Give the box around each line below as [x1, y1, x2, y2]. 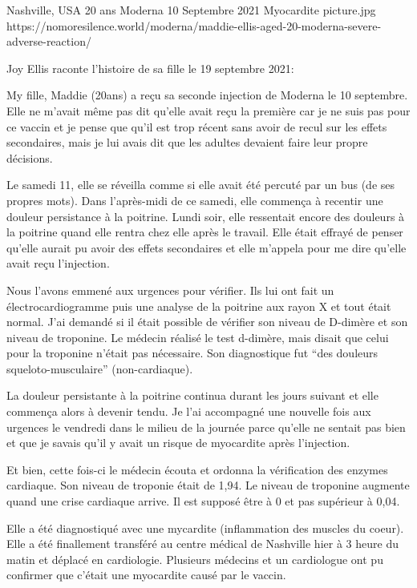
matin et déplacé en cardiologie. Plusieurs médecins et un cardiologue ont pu [6, 550, 383, 567]
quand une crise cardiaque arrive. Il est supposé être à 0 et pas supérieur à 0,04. [6, 493, 400, 509]
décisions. [6, 149, 53, 166]
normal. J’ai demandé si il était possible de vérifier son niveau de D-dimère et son [6, 313, 408, 330]
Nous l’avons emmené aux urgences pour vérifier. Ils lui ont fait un [6, 281, 334, 298]
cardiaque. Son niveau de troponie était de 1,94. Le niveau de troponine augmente [6, 477, 410, 493]
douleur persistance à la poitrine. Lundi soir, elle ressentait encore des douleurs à [6, 207, 405, 224]
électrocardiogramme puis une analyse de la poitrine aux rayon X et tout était [6, 297, 391, 314]
